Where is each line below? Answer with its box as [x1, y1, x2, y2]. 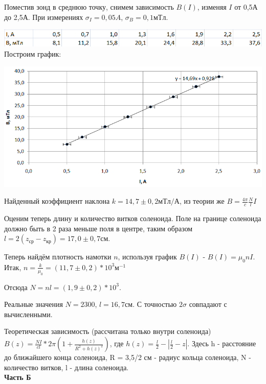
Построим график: [4, 48, 61, 59]
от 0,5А [234, 2, 258, 12]
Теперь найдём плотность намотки [4, 251, 112, 262]
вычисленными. [4, 308, 53, 319]
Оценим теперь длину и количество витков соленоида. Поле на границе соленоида [4, 212, 261, 223]
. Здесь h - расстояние [187, 338, 256, 349]
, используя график [118, 251, 177, 262]
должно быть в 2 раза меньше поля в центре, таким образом [4, 223, 193, 233]
